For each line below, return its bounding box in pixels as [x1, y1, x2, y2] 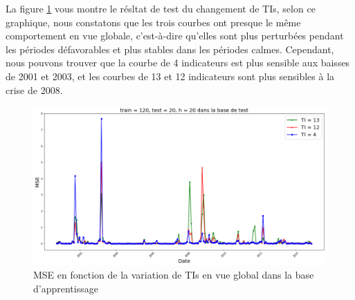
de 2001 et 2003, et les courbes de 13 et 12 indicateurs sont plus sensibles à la [6, 68, 335, 83]
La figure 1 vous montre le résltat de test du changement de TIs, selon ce [6, 1, 316, 15]
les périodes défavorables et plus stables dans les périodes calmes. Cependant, [6, 41, 334, 56]
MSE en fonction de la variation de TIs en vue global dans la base [33, 268, 314, 282]
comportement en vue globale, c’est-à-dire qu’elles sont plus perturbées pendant [6, 28, 344, 43]
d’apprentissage [33, 281, 98, 295]
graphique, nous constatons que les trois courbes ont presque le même [6, 15, 301, 29]
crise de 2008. [6, 82, 63, 97]
